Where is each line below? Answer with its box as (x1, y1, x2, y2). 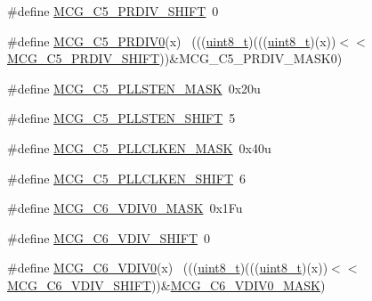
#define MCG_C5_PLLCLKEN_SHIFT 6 (7, 168, 247, 187)
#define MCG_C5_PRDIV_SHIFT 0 (7, 2, 219, 20)
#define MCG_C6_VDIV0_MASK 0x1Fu (7, 199, 243, 217)
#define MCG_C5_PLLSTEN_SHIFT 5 (7, 109, 236, 127)
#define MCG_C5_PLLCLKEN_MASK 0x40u (7, 138, 271, 157)
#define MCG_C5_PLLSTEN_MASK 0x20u (7, 78, 261, 97)
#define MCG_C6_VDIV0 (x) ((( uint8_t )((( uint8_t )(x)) (7, 258, 328, 277)
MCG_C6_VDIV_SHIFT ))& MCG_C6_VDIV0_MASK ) (7, 275, 326, 294)
